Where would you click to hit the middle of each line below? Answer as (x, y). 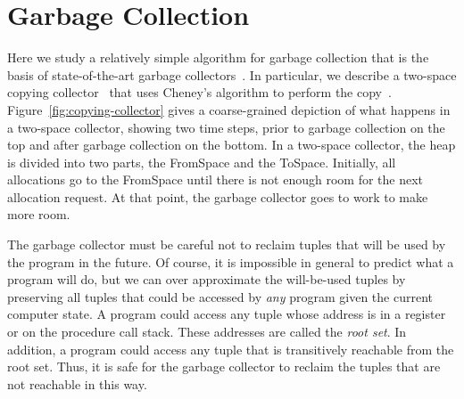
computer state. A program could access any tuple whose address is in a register (227, 314)
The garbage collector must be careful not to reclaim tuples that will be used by (227, 244)
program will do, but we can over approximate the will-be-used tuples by (207, 279)
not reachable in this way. (77, 383)
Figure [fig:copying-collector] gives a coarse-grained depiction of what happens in (229, 109)
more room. (39, 214)
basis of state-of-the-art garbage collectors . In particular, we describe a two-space (232, 74)
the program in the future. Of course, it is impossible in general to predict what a (231, 261)
